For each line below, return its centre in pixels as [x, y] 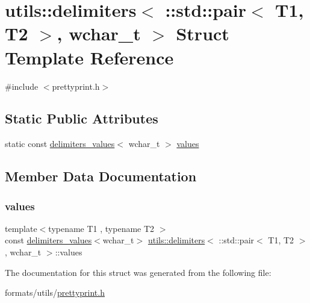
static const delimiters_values [60, 144]
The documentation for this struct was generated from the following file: [138, 272]
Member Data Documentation [101, 176]
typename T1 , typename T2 [101, 228]
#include [22, 86]
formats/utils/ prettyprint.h [55, 292]
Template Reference [89, 57]
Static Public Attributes [82, 118]
